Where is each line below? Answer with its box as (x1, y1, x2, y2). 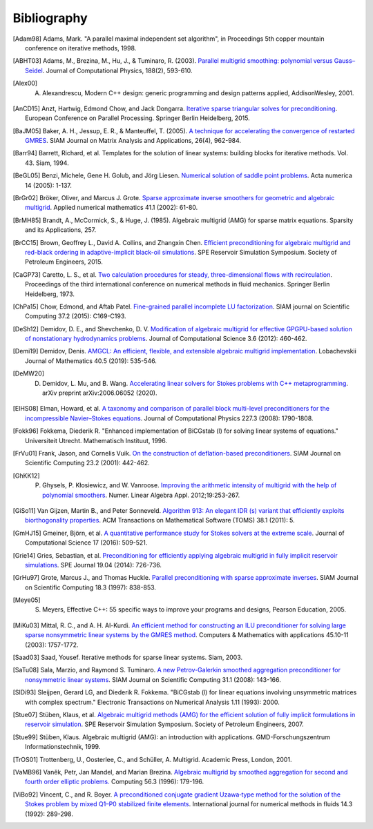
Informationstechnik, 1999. (25, 743, 101, 751)
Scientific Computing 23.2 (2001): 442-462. (25, 459, 150, 467)
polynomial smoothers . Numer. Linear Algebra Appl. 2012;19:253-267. (42, 491, 240, 499)
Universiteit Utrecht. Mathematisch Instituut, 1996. (25, 436, 168, 445)
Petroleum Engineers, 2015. (25, 257, 103, 266)
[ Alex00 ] (12, 79, 38, 88)
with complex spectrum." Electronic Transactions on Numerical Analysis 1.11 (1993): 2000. (25, 698, 280, 706)
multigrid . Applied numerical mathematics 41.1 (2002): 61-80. (25, 204, 198, 212)
